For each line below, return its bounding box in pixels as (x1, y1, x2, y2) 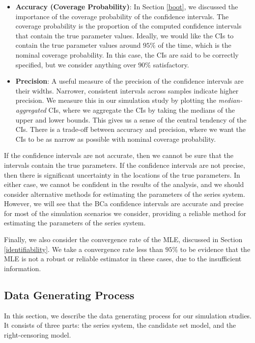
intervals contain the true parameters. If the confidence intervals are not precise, (4, 159, 245, 170)
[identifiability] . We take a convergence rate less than (4, 244, 163, 254)
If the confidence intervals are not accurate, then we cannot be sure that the (4, 150, 233, 160)
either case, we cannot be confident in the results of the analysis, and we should (4, 179, 244, 189)
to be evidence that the (180, 244, 251, 254)
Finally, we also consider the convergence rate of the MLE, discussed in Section (4, 234, 243, 245)
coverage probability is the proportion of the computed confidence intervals (15, 21, 242, 31)
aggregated (15, 104, 46, 115)
